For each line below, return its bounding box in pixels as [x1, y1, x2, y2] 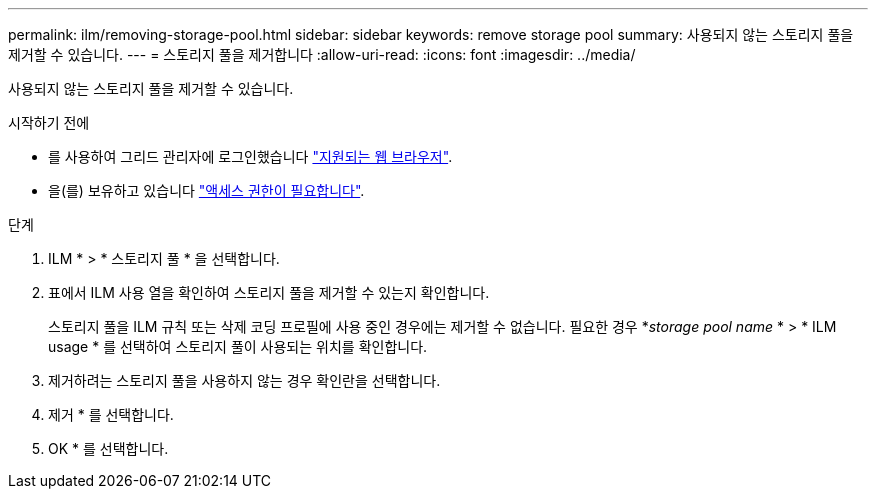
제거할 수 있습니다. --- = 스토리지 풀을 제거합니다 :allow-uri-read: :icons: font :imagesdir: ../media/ [8, 46, 636, 63]
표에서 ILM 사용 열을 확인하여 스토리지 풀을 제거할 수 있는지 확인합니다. [48, 284, 490, 301]
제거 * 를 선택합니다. [48, 406, 174, 423]
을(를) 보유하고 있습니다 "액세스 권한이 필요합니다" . [48, 182, 365, 199]
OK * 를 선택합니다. [48, 440, 169, 457]
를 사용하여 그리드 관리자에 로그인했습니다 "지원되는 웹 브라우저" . [48, 148, 453, 165]
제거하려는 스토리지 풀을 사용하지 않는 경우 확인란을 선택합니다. [48, 372, 441, 389]
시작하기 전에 [8, 114, 90, 131]
